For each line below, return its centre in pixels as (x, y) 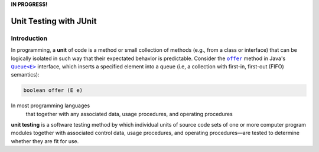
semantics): (25, 75)
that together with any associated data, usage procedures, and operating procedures (129, 114)
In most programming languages (51, 105)
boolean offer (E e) (53, 90)
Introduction (29, 38)
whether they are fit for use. (45, 141)
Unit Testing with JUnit (54, 21)
